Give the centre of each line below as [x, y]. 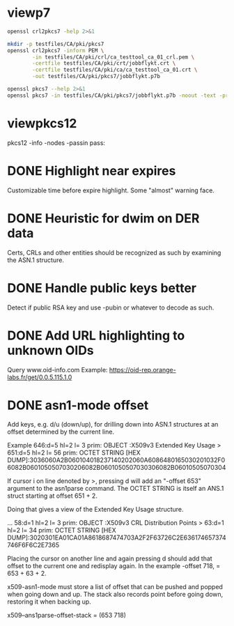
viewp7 [29, 13]
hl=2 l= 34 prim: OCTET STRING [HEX [62, 530]
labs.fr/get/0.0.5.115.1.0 [40, 377]
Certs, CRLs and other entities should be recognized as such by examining [114, 252]
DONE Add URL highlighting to [96, 335]
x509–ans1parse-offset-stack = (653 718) [67, 616]
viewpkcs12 [42, 123]
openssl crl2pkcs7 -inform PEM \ [56, 50]
